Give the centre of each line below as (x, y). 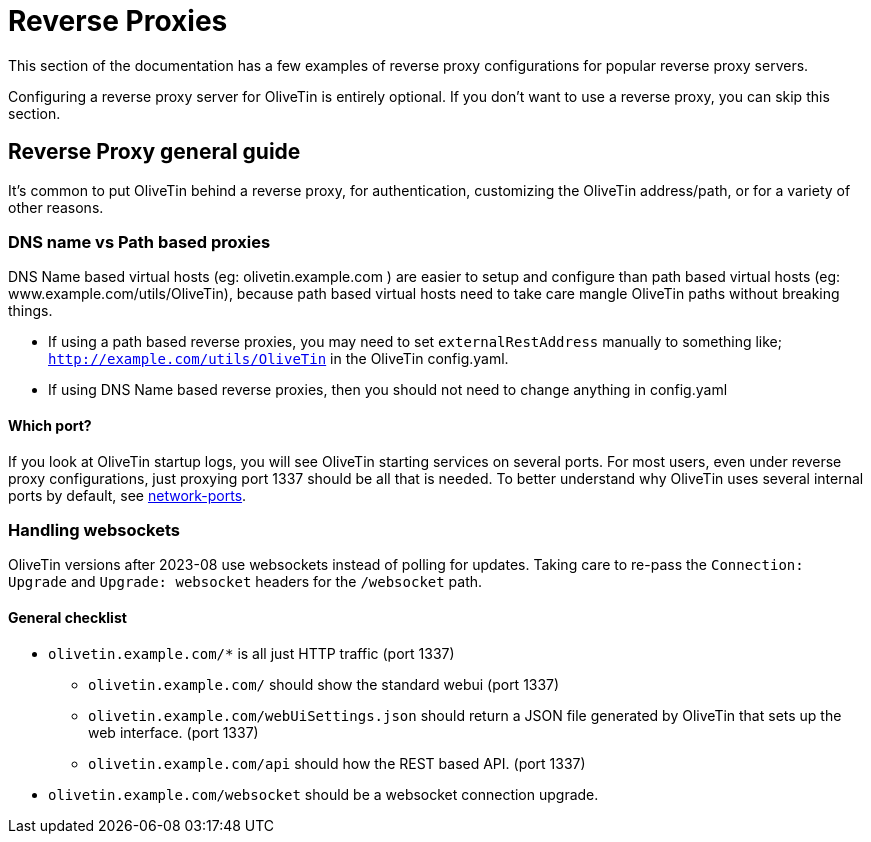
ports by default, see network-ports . (127, 495)
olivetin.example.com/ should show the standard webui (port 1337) (324, 684)
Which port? (50, 425)
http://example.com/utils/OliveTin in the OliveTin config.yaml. (278, 359)
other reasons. (56, 207)
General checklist (67, 617)
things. (30, 311)
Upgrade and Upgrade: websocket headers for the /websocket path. (245, 582)
